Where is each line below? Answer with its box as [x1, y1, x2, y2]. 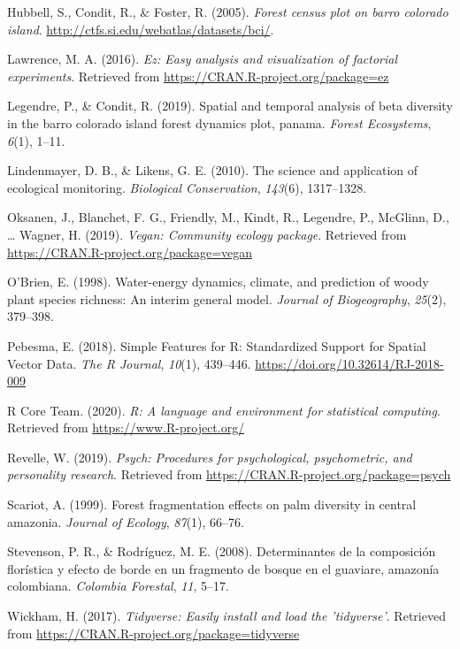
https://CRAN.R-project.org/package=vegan [7, 242, 253, 261]
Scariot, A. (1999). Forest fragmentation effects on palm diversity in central [7, 495, 417, 514]
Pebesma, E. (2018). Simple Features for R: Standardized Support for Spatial [7, 336, 426, 355]
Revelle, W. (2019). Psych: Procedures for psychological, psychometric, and [7, 447, 412, 466]
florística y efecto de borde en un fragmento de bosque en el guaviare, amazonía [7, 559, 440, 577]
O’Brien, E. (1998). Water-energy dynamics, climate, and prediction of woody [7, 272, 429, 291]
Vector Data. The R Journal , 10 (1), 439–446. [7, 354, 251, 372]
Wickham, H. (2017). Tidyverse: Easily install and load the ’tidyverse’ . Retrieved [7, 607, 446, 625]
